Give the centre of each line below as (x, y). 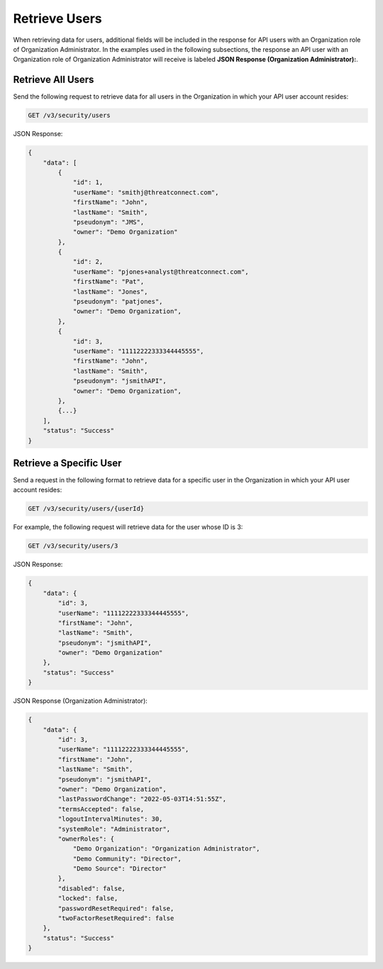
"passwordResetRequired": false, (116, 908)
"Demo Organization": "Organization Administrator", (166, 849)
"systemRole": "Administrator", (114, 829)
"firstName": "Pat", (109, 282)
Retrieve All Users (54, 80)
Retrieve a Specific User (67, 463)
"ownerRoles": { (86, 838)
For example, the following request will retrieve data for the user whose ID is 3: (128, 527)
